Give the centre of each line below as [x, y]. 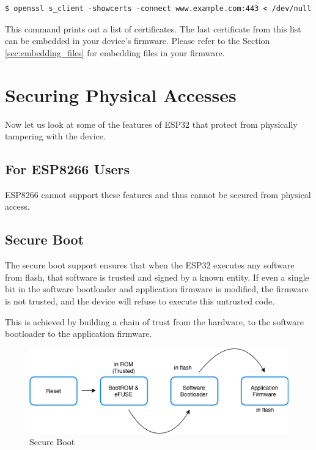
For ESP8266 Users [68, 169]
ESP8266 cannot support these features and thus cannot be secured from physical [158, 194]
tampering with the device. [55, 136]
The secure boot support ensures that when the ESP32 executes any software [150, 265]
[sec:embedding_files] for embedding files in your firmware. [115, 52]
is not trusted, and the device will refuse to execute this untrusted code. [140, 301]
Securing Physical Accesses [121, 94]
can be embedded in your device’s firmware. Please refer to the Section [138, 41]
